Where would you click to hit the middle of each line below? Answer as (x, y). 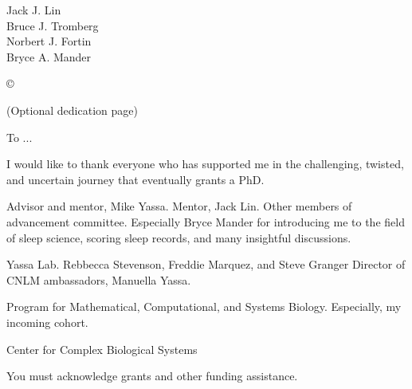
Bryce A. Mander (49, 56)
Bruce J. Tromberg (53, 25)
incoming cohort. (47, 322)
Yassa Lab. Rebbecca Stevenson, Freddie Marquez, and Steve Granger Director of (206, 264)
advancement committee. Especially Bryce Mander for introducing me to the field (206, 221)
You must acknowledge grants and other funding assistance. (152, 376)
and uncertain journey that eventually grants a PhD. (135, 179)
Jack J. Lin (34, 10)
